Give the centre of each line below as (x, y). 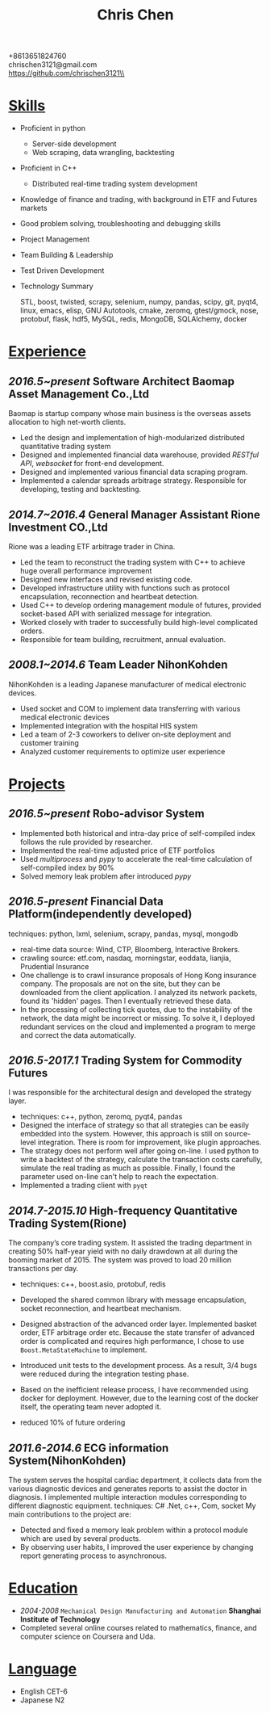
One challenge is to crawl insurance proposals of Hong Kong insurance (138, 975)
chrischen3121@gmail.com (53, 65)
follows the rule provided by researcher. (86, 842)
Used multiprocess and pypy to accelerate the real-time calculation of (136, 859)
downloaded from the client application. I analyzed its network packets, (139, 992)
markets (33, 208)
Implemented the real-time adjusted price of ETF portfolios (117, 850)
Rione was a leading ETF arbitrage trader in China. (92, 546)
